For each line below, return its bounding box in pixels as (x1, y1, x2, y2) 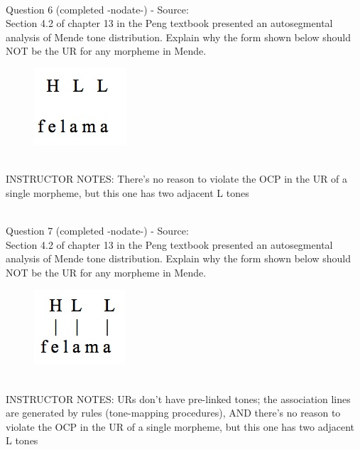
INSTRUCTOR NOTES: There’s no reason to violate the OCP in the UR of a (6, 171, 348, 186)
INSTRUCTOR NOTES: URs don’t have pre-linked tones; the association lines (6, 391, 351, 406)
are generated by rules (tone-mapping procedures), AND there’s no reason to (6, 405, 341, 420)
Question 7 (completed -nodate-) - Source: (6, 223, 189, 237)
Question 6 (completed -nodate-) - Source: (6, 1, 189, 16)
